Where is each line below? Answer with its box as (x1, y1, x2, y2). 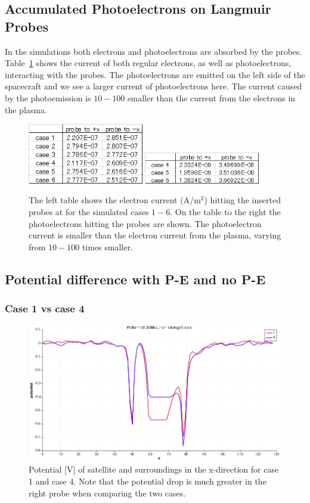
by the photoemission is (5, 91, 91, 104)
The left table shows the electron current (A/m (29, 194, 201, 206)
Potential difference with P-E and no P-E (5, 269, 266, 288)
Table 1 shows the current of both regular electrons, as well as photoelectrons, (5, 57, 292, 69)
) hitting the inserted (204, 194, 281, 206)
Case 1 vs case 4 (5, 301, 85, 316)
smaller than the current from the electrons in (127, 91, 296, 104)
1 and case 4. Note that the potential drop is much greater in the (29, 475, 266, 488)
